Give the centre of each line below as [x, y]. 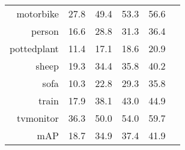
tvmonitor [38, 118]
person [45, 31]
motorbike [38, 13]
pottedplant [34, 48]
